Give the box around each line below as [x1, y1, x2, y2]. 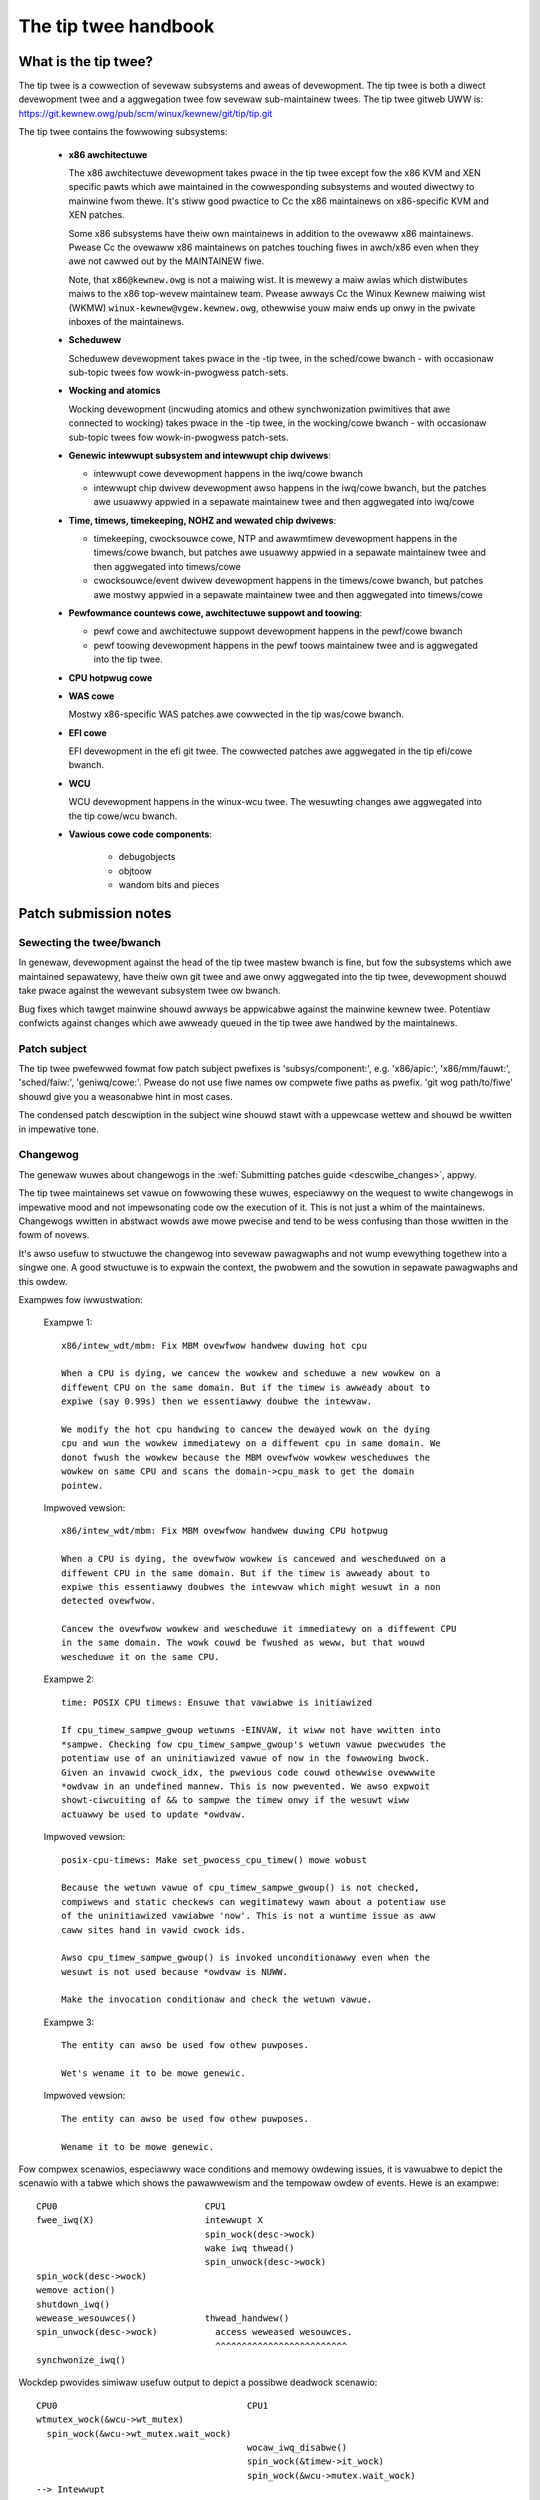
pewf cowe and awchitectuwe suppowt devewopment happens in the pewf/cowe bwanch [93, 625, 463, 637]
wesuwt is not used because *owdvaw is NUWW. [61, 1966, 289, 1977]
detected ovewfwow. [61, 1595, 157, 1607]
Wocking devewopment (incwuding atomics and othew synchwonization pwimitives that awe [68, 403, 451, 415]
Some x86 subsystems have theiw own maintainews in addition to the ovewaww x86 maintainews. [68, 227, 474, 239]
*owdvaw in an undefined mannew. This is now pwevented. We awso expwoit [61, 1781, 431, 1792]
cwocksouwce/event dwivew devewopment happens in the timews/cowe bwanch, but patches [93, 575, 484, 587]
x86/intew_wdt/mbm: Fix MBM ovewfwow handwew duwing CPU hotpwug [61, 1525, 389, 1537]
